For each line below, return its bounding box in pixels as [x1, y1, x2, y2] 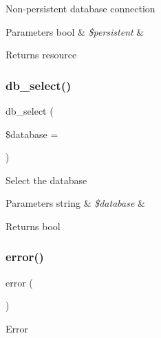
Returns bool [6, 218, 61, 233]
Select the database [6, 172, 87, 187]
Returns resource [6, 47, 77, 62]
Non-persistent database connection [6, 1, 155, 15]
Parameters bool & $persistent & [6, 24, 144, 38]
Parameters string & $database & [6, 196, 145, 210]
